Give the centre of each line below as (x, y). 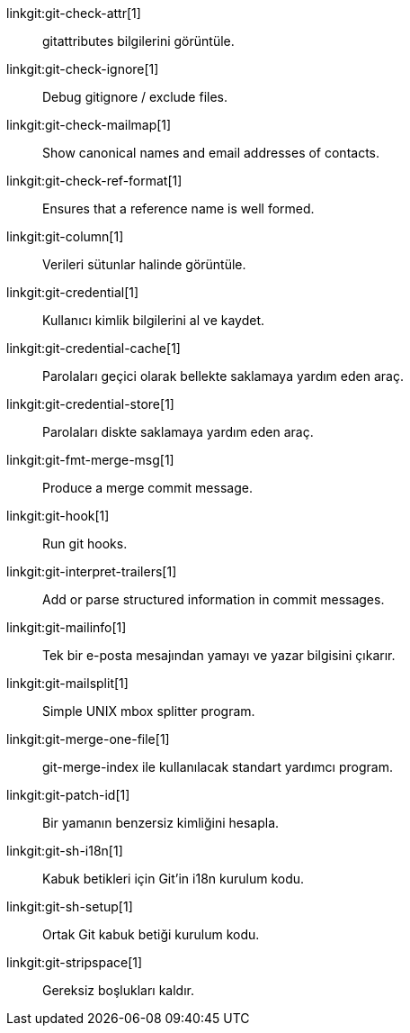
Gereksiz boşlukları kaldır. (118, 990)
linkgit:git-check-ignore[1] (83, 69)
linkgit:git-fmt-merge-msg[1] (90, 460)
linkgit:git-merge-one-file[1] (88, 739)
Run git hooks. (85, 544)
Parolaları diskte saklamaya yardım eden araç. (178, 432)
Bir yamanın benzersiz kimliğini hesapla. (161, 823)
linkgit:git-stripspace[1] (75, 962)
